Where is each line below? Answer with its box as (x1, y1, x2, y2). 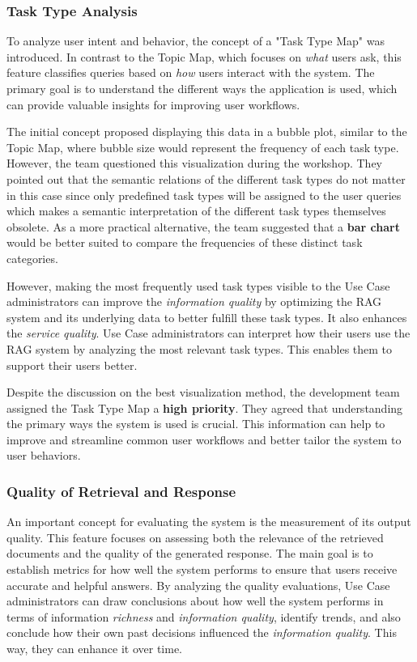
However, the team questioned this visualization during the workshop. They (6, 155, 382, 172)
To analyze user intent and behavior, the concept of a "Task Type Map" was (6, 32, 385, 49)
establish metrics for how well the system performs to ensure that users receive (6, 561, 398, 578)
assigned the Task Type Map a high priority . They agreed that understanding (6, 399, 403, 416)
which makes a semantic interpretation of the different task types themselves (6, 202, 386, 219)
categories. (6, 249, 58, 266)
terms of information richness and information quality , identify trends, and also (6, 608, 401, 625)
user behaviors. (6, 447, 81, 464)
